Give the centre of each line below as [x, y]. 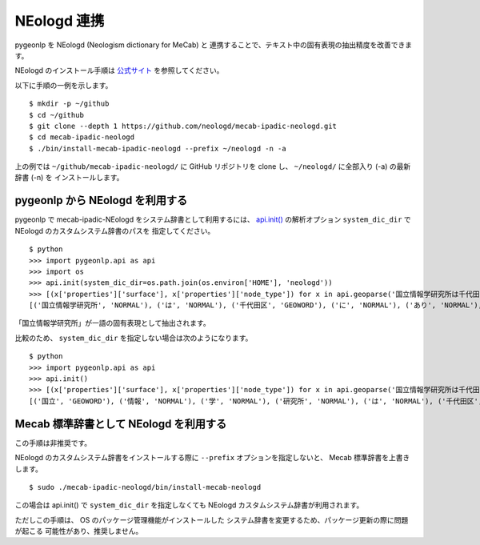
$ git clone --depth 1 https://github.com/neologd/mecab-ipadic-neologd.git [183, 126]
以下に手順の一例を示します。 [64, 85]
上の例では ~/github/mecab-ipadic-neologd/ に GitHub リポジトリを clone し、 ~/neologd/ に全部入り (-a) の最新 [213, 166]
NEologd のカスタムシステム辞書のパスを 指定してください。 [115, 230]
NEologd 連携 [60, 21]
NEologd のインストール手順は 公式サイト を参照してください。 [119, 70]
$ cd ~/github [56, 115]
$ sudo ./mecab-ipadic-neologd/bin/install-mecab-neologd [145, 487]
